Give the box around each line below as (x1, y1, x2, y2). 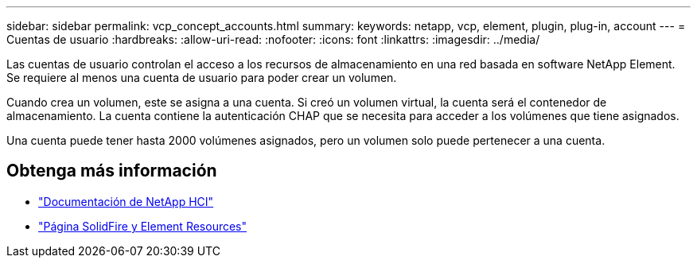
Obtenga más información (6, 161, 217, 181)
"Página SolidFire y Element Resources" (38, 219, 247, 233)
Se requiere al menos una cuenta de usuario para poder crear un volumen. (6, 71, 397, 84)
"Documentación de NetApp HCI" (38, 194, 214, 208)
